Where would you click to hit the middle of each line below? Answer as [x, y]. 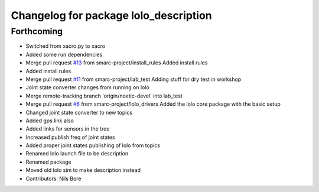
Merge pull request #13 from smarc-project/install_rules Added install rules [117, 63]
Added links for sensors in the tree [68, 129]
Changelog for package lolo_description [111, 15]
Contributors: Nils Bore [54, 178]
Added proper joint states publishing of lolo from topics [93, 145]
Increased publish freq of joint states [70, 137]
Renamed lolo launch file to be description [77, 154]
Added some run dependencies [64, 54]
